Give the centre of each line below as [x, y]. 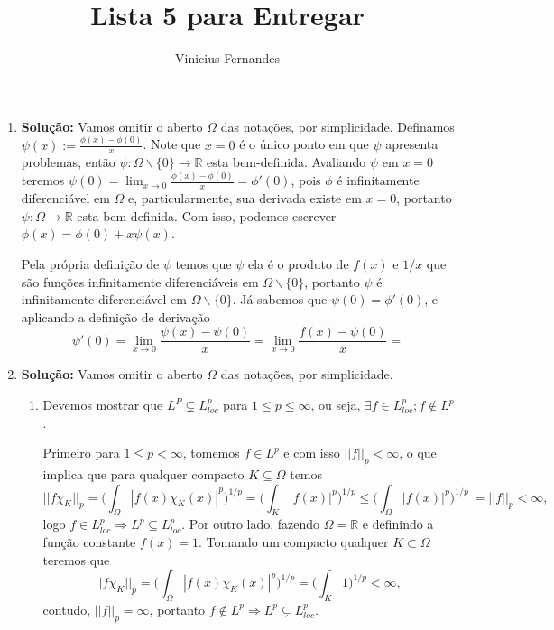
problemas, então [68, 162]
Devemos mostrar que [103, 404]
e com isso [312, 453]
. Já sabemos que [280, 299]
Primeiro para [81, 453]
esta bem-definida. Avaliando [286, 162]
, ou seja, [336, 404]
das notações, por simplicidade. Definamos [337, 126]
